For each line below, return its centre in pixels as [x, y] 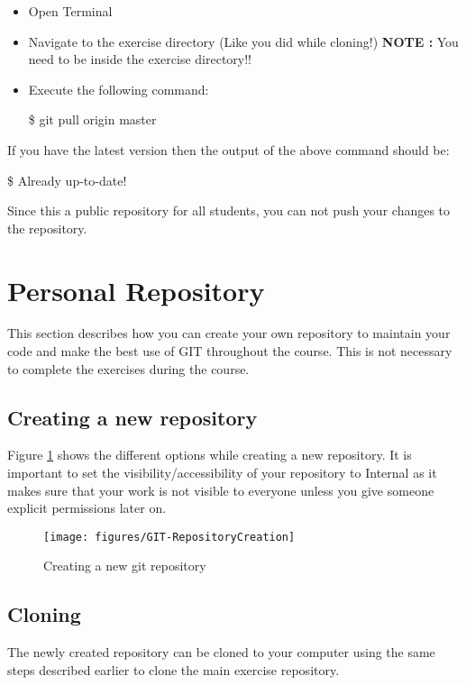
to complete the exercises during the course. [128, 368]
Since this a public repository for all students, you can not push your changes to [229, 210]
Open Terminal [70, 11]
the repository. [47, 228]
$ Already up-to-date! [67, 180]
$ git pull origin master [92, 119]
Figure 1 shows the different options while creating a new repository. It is [210, 455]
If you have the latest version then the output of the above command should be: [228, 149]
